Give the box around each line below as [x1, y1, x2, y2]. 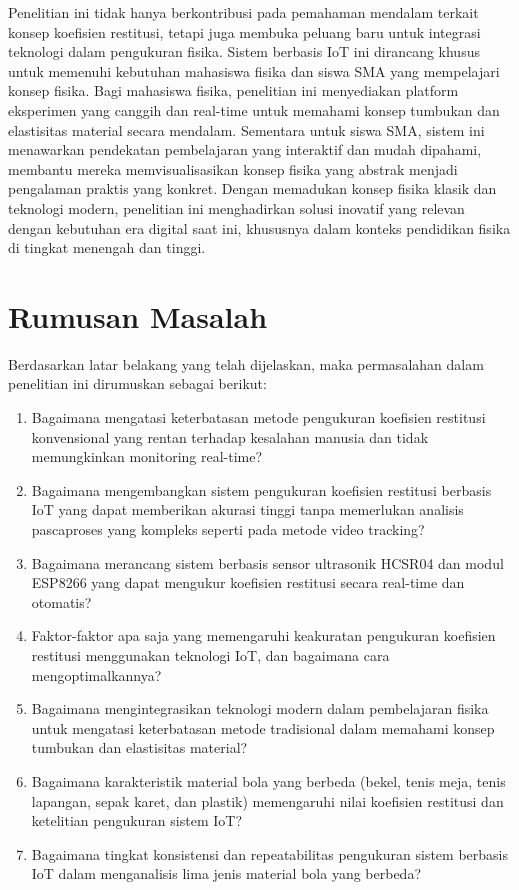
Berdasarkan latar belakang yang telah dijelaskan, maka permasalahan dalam [8, 353, 484, 374]
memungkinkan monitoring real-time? [31, 446, 263, 467]
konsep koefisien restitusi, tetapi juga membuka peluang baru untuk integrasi [8, 21, 481, 42]
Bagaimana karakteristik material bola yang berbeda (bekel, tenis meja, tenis [31, 770, 506, 791]
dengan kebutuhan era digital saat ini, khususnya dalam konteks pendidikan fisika [8, 217, 511, 238]
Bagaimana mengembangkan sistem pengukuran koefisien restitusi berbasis [31, 479, 492, 500]
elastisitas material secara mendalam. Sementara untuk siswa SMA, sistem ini [8, 119, 485, 140]
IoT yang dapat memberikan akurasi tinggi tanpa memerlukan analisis [31, 499, 464, 520]
